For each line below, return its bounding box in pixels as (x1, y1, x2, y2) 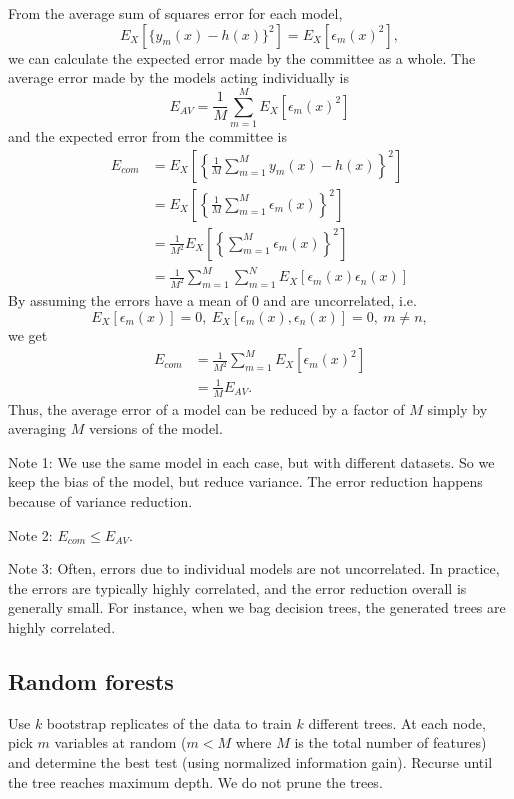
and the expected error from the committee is (8, 125, 288, 146)
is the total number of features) (294, 732, 487, 753)
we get (8, 324, 48, 345)
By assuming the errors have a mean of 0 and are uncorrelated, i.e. (8, 290, 417, 310)
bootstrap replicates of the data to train (46, 712, 292, 733)
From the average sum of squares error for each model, (8, 3, 343, 23)
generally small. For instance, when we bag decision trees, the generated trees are (8, 597, 506, 618)
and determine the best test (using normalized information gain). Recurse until (8, 751, 493, 772)
